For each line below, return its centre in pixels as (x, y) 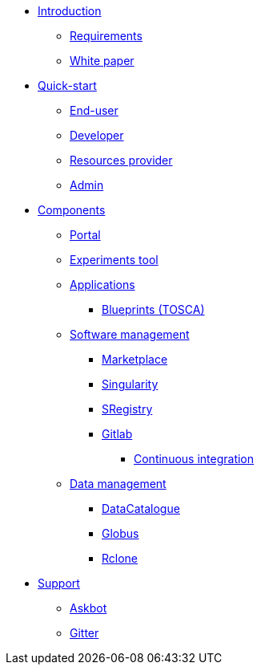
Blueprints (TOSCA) (153, 309)
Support (59, 583)
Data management (118, 484)
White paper (102, 61)
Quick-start (67, 85)
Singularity (130, 384)
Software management (130, 334)
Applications (102, 285)
